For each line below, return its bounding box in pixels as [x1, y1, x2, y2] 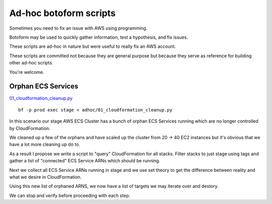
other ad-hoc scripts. [9, 60, 53, 66]
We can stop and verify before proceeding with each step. [9, 192, 130, 198]
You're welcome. [9, 69, 45, 75]
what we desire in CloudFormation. [9, 174, 82, 180]
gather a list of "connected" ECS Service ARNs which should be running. [9, 158, 161, 164]
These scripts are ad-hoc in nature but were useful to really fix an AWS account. [9, 43, 176, 50]
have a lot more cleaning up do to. [9, 141, 81, 148]
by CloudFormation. [9, 125, 50, 131]
